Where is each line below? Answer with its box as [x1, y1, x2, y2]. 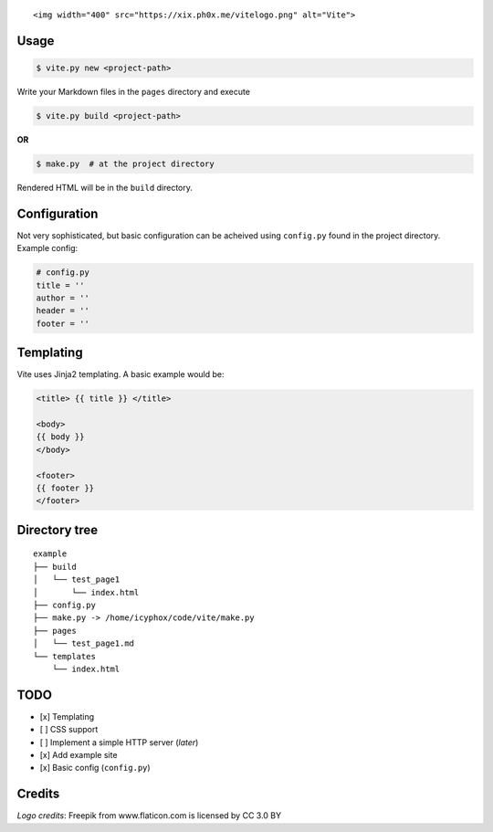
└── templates [33, 651, 96, 661]
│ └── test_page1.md [33, 638, 135, 648]
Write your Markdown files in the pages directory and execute [16, 86, 251, 97]
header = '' [36, 306, 90, 316]
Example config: [16, 243, 79, 254]
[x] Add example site [39, 749, 118, 760]
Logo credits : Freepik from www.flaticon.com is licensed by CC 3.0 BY [16, 810, 282, 821]
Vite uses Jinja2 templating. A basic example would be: [16, 369, 225, 380]
